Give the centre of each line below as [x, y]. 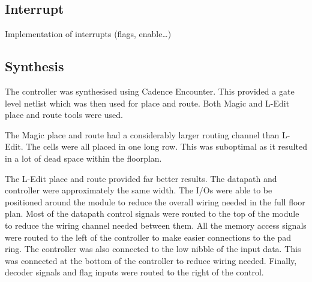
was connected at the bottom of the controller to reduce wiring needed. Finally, [151, 260]
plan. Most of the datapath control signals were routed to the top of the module [152, 213]
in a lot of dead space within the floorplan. [83, 158]
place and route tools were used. [64, 115]
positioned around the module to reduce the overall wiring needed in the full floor [155, 201]
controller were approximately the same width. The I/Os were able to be [139, 190]
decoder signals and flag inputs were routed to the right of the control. [134, 272]
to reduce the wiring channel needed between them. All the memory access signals [156, 225]
